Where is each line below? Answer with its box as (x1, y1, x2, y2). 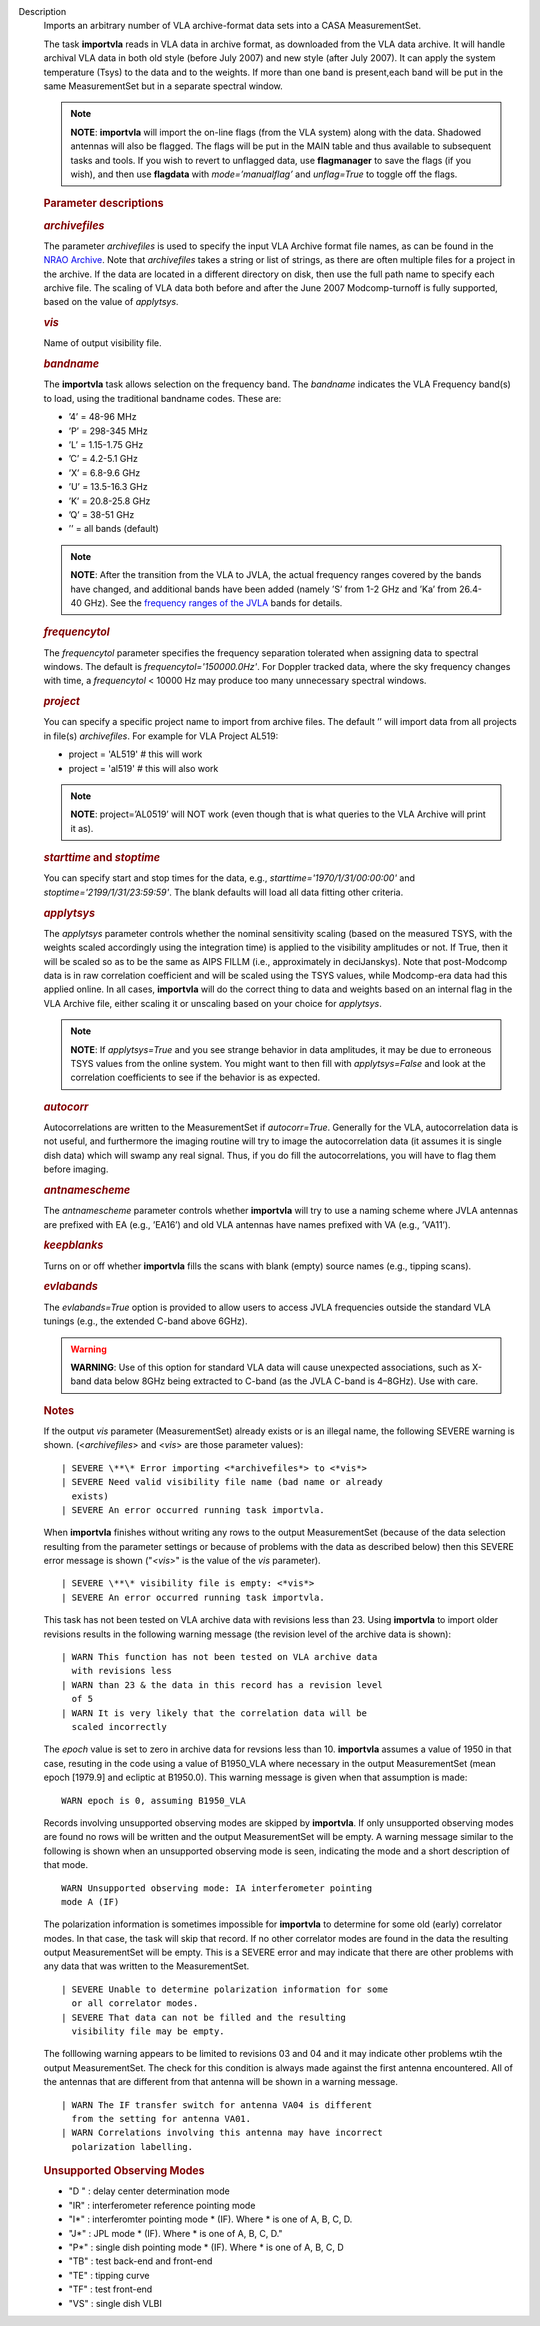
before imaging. (43, 1163, 109, 1175)
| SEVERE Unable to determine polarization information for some (61, 1983, 389, 1995)
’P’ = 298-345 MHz (68, 425, 149, 437)
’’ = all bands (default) (68, 523, 159, 535)
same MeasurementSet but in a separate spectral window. (43, 80, 284, 92)
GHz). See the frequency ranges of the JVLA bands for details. (83, 596, 343, 609)
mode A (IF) (61, 1896, 120, 1907)
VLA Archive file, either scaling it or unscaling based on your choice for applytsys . (43, 997, 382, 1009)
